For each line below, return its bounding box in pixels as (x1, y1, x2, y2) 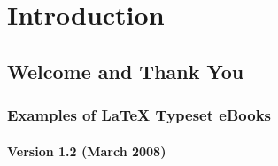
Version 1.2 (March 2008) (7, 141, 166, 160)
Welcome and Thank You (7, 57, 244, 84)
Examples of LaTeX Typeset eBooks (7, 104, 272, 126)
